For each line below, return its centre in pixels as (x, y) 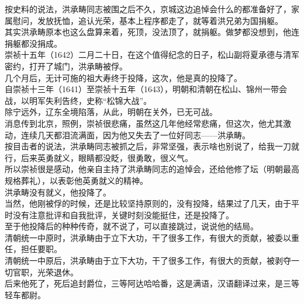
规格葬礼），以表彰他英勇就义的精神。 (76, 180)
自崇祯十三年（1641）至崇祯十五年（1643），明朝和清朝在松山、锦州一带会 (146, 89)
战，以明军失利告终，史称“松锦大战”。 (78, 100)
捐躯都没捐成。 (33, 43)
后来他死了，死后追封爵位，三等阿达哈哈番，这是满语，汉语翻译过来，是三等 (152, 283)
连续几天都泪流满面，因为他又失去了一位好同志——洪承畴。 (135, 134)
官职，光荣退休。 (45, 272)
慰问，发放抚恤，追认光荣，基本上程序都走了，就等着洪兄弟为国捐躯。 (148, 20)
